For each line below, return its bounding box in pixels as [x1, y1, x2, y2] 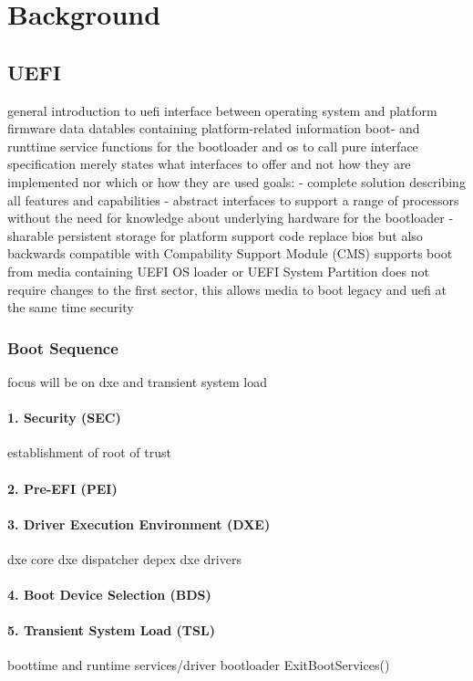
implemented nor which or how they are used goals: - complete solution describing [7, 172, 466, 191]
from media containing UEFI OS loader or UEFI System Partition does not [7, 261, 429, 280]
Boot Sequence [7, 336, 118, 359]
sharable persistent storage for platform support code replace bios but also [7, 225, 423, 245]
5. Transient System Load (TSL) [7, 621, 215, 640]
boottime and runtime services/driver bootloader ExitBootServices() [7, 655, 390, 675]
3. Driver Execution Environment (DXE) [7, 514, 271, 533]
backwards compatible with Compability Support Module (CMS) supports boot [7, 244, 453, 263]
